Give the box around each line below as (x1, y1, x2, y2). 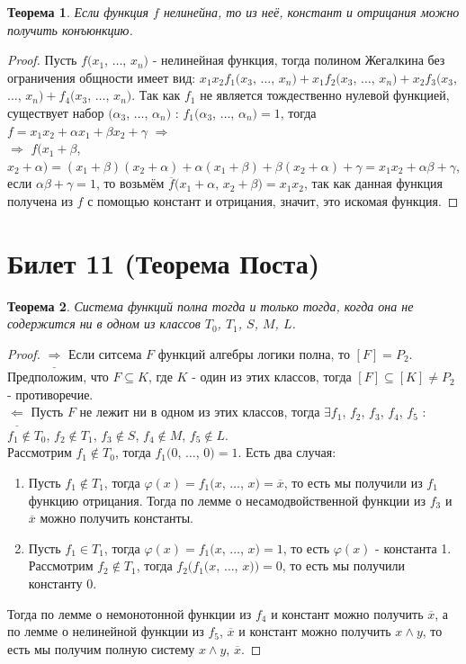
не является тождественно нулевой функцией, (200, 85, 450, 104)
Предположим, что (7, 367, 109, 386)
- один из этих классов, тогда (192, 367, 352, 386)
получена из (7, 191, 73, 210)
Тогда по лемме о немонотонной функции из (7, 604, 252, 623)
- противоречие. (7, 384, 94, 403)
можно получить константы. (40, 508, 194, 527)
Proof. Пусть (7, 50, 77, 69)
